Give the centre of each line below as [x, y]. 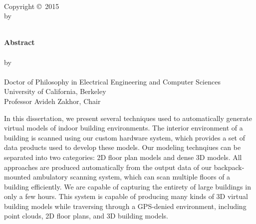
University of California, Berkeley [55, 91]
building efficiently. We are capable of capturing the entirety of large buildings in [128, 186]
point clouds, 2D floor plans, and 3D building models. [86, 216]
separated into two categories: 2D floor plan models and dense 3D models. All [123, 157]
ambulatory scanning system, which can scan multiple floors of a [131, 177]
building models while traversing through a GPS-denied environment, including [125, 206]
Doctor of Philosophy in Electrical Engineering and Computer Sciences [112, 81]
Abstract [19, 42]
